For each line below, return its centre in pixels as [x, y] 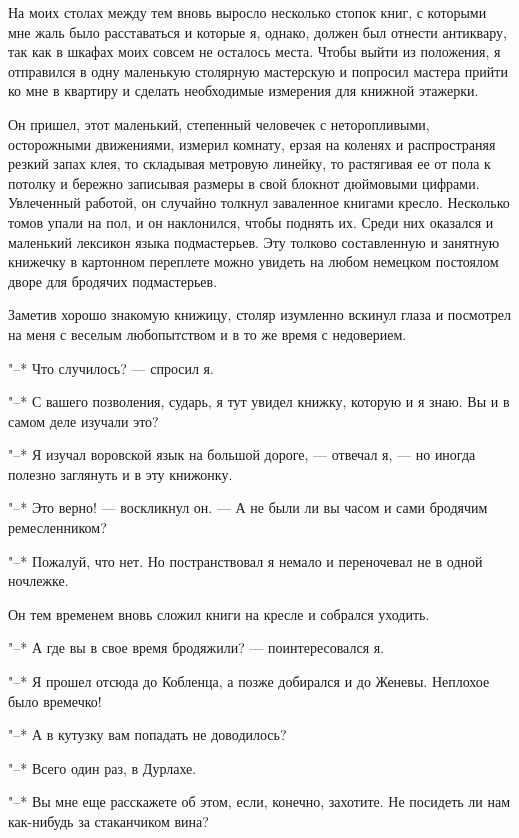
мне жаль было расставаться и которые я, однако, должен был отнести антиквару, [257, 31]
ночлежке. [38, 580]
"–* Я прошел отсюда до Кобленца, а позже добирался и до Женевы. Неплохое [249, 681]
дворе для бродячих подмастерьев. [113, 280]
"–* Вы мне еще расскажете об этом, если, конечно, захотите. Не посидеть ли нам [259, 801]
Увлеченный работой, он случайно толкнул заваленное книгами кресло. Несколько [259, 202]
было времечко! [55, 700]
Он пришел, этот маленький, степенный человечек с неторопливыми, [219, 123]
